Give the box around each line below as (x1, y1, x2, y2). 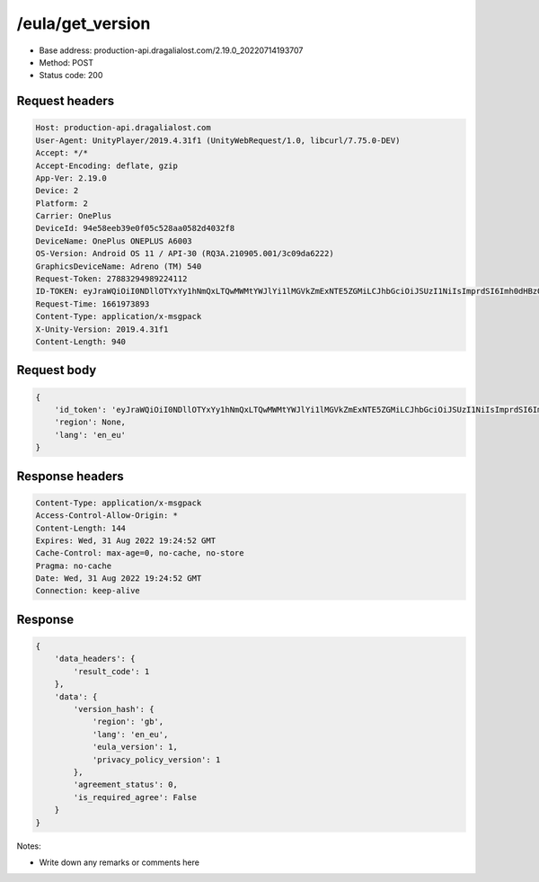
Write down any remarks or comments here (39, 857, 199, 868)
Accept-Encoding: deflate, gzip (35, 160, 179, 171)
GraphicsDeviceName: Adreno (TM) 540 (35, 261, 202, 272)
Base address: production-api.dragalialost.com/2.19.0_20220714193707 (39, 45, 304, 56)
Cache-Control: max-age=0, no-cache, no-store (35, 548, 244, 558)
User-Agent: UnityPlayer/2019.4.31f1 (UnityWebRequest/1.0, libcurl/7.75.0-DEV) (35, 135, 401, 146)
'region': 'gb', (92, 717, 164, 727)
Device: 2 (35, 185, 79, 196)
